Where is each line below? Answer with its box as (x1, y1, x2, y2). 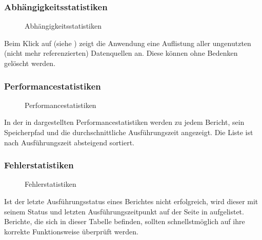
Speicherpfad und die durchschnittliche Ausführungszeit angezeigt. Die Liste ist (4, 127, 253, 137)
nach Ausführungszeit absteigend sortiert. (4, 137, 135, 147)
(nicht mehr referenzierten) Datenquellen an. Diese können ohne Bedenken (4, 48, 238, 58)
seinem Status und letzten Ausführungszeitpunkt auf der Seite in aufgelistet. (4, 206, 244, 216)
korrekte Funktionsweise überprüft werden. (4, 226, 138, 236)
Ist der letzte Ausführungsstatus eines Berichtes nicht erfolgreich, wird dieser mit (4, 196, 258, 206)
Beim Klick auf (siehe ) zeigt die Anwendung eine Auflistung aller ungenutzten (4, 37, 251, 48)
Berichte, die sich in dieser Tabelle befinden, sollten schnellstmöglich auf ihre (4, 216, 245, 227)
